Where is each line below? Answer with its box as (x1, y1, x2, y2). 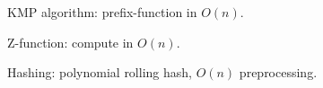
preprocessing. (239, 63, 318, 82)
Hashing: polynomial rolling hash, (7, 63, 192, 82)
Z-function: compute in (7, 32, 134, 51)
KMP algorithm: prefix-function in (7, 3, 197, 21)
